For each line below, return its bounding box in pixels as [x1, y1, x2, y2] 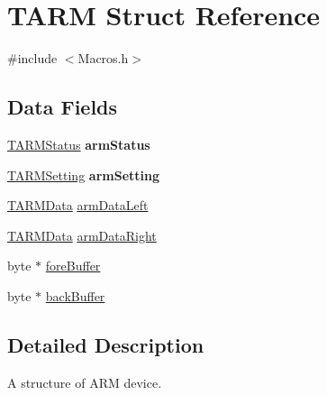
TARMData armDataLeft [7, 196, 149, 215]
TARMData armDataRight [7, 225, 157, 244]
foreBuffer [45, 256, 101, 275]
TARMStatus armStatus [7, 134, 150, 153]
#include [7, 49, 58, 68]
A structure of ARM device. [7, 372, 162, 391]
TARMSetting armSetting [7, 165, 160, 184]
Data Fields [7, 93, 118, 121]
